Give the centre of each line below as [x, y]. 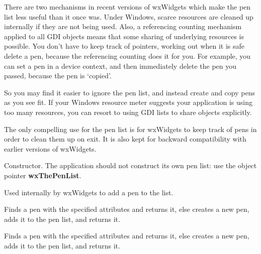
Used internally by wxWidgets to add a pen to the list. [89, 192]
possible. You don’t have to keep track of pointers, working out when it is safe [124, 46]
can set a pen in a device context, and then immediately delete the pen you [120, 66]
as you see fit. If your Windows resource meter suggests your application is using [128, 102]
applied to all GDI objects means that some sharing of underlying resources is [124, 36]
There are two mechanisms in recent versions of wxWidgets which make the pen [127, 7]
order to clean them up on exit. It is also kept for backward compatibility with [125, 139]
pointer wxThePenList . [43, 175]
